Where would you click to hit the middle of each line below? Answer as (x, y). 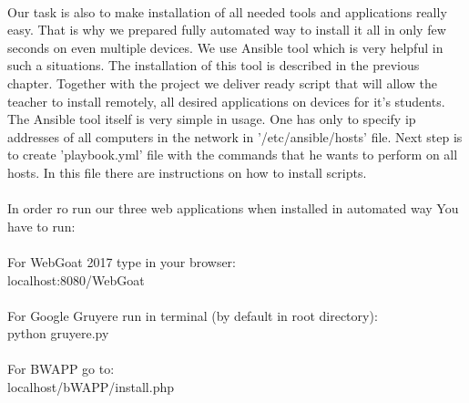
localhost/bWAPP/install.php (91, 387)
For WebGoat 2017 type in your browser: (122, 261)
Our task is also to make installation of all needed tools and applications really (227, 11)
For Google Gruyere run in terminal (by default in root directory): (193, 315)
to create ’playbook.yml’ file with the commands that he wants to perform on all (233, 155)
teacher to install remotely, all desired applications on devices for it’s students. (226, 101)
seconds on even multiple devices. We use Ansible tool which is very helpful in (225, 47)
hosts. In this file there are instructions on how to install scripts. (187, 172)
